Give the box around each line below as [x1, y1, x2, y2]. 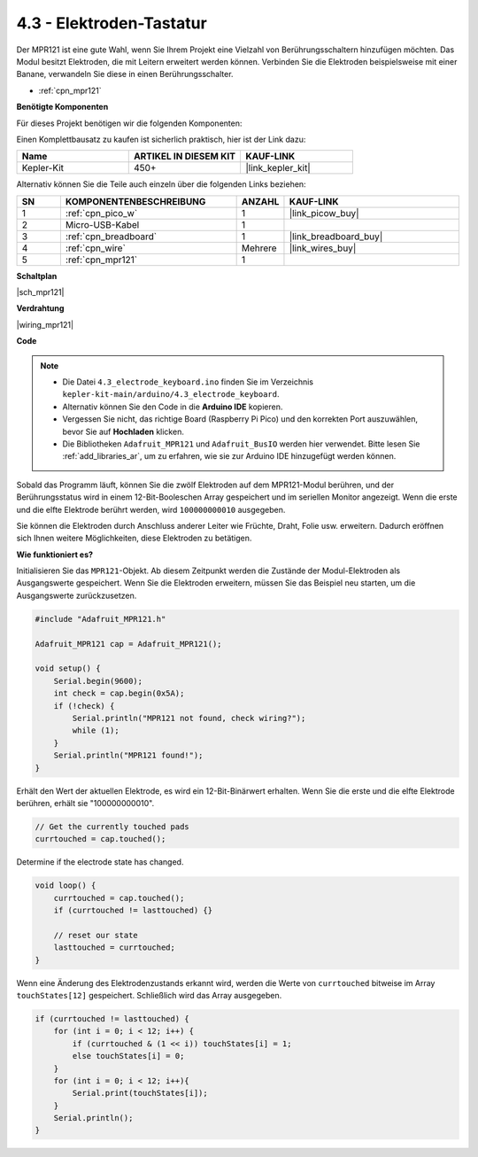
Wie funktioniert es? [16, 549, 93, 560]
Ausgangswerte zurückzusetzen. [16, 590, 137, 601]
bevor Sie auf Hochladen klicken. [62, 426, 185, 437]
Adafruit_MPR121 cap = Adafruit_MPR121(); [35, 639, 222, 648]
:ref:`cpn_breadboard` [65, 230, 158, 243]
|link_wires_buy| [289, 242, 357, 254]
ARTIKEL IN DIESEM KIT [133, 151, 236, 163]
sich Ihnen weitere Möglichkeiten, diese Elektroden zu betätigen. [16, 532, 252, 544]
